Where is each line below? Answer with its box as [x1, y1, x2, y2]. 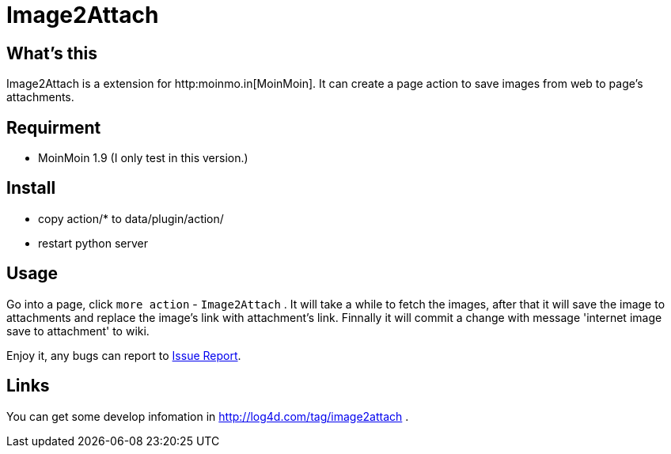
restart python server [38, 236, 149, 250]
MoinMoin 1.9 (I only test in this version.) [38, 151, 248, 165]
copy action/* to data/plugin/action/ [38, 211, 224, 225]
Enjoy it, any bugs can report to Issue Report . [6, 348, 241, 362]
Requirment [6, 117, 101, 138]
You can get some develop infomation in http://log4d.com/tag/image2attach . [6, 409, 409, 423]
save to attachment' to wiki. [6, 323, 150, 338]
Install [6, 178, 56, 199]
